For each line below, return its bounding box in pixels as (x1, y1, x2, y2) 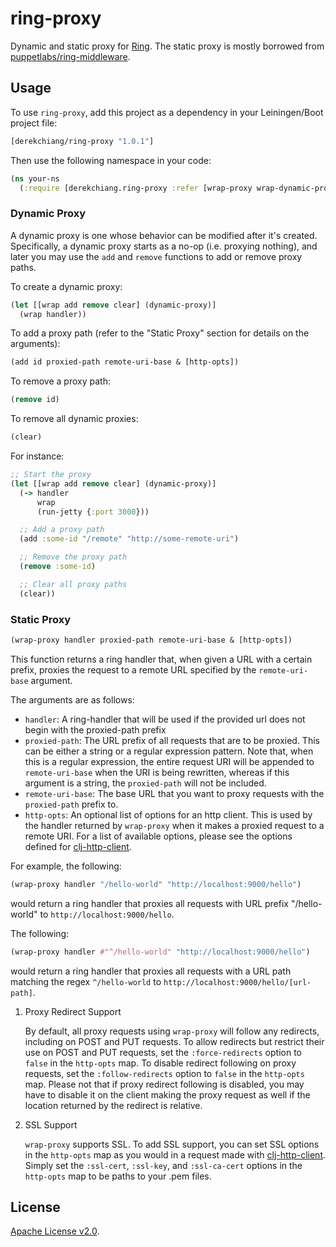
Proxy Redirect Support (24, 1005, 122, 1017)
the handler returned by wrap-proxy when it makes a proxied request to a (24, 819, 325, 831)
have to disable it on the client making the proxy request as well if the (24, 1088, 311, 1101)
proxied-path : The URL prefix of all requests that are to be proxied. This (24, 734, 320, 746)
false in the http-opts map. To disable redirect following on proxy (24, 1057, 297, 1069)
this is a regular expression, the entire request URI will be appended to (24, 755, 315, 767)
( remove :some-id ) (19, 562, 97, 572)
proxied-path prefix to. (24, 798, 119, 810)
